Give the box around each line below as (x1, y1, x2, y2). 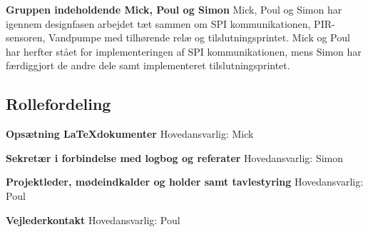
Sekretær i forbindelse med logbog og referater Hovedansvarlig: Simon (6, 150, 344, 165)
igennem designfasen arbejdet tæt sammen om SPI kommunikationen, (6, 16, 311, 31)
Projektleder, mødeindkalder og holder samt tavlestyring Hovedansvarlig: (6, 174, 364, 189)
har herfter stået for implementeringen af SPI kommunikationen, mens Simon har (6, 44, 362, 59)
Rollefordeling (6, 93, 111, 115)
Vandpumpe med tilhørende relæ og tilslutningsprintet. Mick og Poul (48, 30, 350, 45)
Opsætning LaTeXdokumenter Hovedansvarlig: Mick (6, 126, 254, 141)
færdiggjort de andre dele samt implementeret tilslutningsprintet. (6, 58, 290, 73)
